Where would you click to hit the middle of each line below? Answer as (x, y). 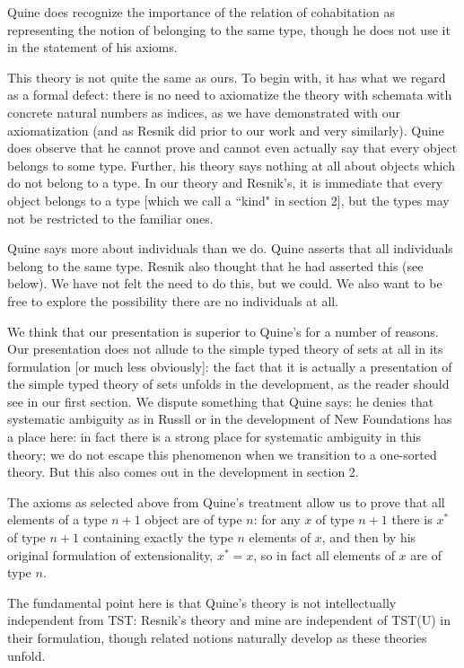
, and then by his (369, 537)
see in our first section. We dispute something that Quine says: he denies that (221, 401)
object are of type (193, 519)
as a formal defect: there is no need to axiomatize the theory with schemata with (230, 95)
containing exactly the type (158, 537)
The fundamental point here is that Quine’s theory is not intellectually (202, 602)
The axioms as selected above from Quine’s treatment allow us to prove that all (226, 501)
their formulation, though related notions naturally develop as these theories (217, 637)
